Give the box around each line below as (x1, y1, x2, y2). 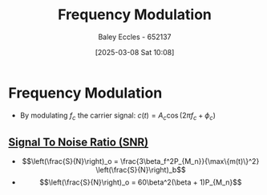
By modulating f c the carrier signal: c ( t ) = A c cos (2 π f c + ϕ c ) (19, 110, 216, 121)
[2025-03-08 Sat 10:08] (95, 47, 175, 57)
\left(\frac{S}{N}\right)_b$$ (95, 165, 186, 175)
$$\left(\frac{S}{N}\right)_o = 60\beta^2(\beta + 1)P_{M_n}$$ (39, 177, 242, 187)
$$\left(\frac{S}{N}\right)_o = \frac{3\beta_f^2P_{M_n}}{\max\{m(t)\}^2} (22, 157, 260, 166)
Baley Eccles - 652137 (98, 32, 172, 42)
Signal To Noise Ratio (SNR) (8, 135, 149, 149)
